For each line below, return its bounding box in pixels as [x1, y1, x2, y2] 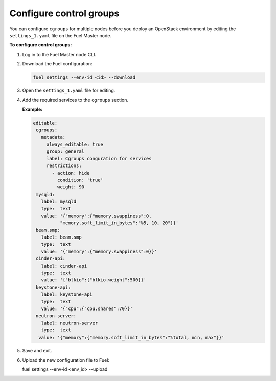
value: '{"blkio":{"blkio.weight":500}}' [41, 277, 147, 283]
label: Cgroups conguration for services [46, 156, 152, 161]
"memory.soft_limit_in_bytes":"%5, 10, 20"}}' [59, 220, 179, 226]
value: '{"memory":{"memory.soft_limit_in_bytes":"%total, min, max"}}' [38, 335, 225, 340]
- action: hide [52, 170, 90, 176]
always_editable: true [46, 141, 103, 148]
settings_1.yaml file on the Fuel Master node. [9, 32, 112, 38]
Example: [22, 106, 43, 112]
